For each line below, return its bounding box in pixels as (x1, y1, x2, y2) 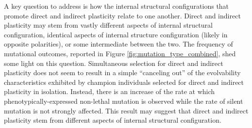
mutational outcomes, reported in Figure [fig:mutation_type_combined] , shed (4, 48, 236, 58)
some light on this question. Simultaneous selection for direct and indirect (4, 58, 223, 68)
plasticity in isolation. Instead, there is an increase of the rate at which (4, 86, 215, 96)
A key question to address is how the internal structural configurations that (4, 1, 229, 11)
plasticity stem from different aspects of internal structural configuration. (4, 115, 221, 125)
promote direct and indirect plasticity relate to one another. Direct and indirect (4, 10, 241, 20)
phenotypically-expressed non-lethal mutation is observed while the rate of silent (4, 96, 243, 106)
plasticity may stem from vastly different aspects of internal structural (4, 20, 213, 30)
